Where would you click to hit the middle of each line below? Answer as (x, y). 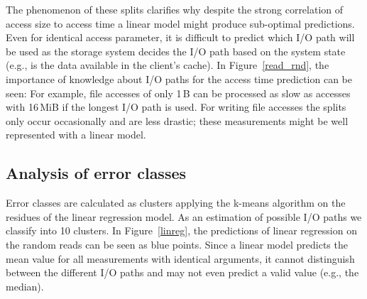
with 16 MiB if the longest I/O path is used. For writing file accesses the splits (176, 107)
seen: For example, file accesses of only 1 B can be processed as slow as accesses (178, 93)
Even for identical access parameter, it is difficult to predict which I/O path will (180, 37)
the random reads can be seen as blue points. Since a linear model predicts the (177, 244)
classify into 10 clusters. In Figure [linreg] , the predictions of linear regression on (181, 230)
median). (25, 286)
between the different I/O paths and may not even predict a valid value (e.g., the (182, 272)
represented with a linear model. (76, 135)
